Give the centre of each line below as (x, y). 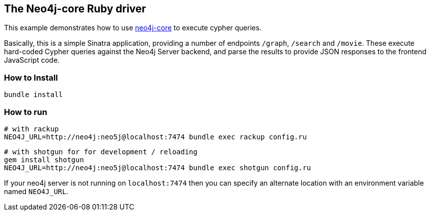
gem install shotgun (44, 160)
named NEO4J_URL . (36, 191)
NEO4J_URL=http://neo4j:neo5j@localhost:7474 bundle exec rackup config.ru (155, 137)
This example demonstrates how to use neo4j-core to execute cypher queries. (133, 28)
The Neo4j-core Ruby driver (75, 9)
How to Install (31, 77)
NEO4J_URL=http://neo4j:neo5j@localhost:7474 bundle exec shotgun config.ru (158, 167)
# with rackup (31, 129)
